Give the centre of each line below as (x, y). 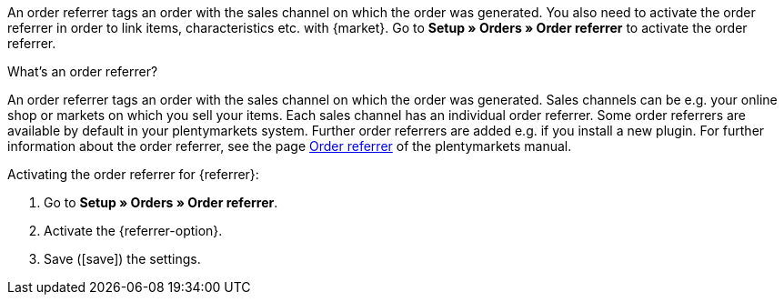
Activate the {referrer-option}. (133, 231)
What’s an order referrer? (83, 71)
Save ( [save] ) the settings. (122, 259)
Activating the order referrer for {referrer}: (133, 174)
